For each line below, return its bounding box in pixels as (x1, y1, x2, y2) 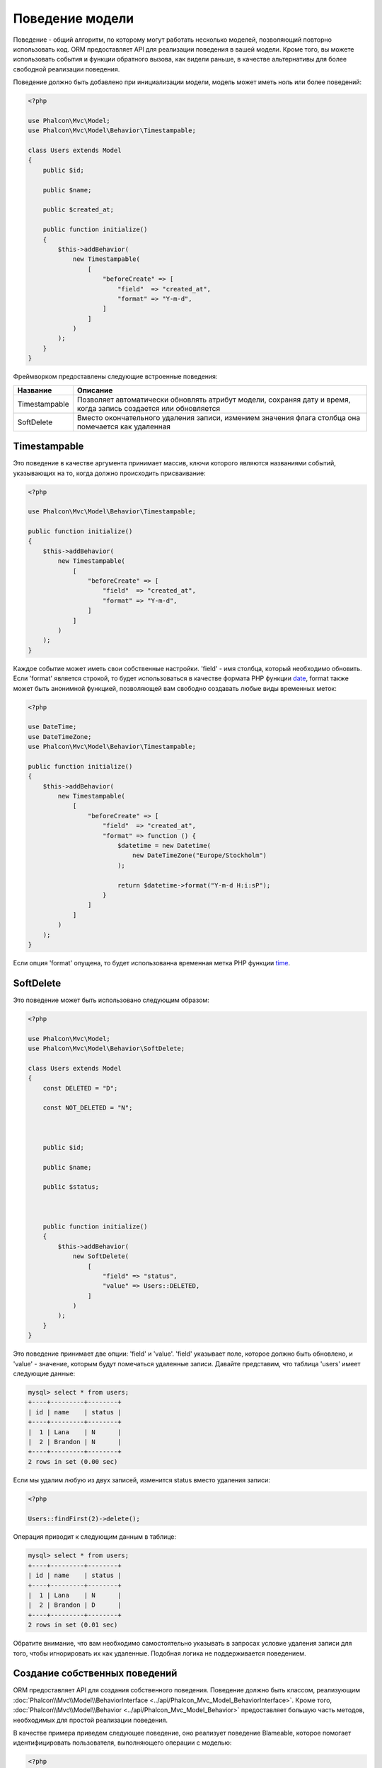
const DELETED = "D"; (42, 1084, 118, 1092)
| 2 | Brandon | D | (28, 1601, 122, 1609)
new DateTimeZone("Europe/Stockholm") (132, 851, 267, 859)
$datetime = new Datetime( (117, 842, 212, 849)
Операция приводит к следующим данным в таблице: (13, 1533, 177, 1541)
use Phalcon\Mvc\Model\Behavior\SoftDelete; (28, 1044, 185, 1052)
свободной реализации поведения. (13, 64, 120, 74)
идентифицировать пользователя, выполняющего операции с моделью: (13, 1738, 232, 1747)
